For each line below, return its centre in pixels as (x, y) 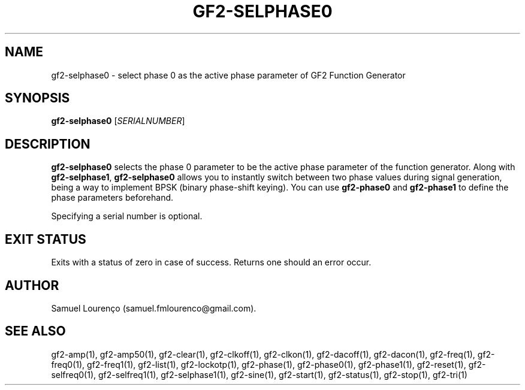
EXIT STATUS (46, 239)
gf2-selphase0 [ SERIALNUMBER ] (118, 121)
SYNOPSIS (37, 98)
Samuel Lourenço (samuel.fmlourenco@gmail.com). (154, 308)
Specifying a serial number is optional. (127, 216)
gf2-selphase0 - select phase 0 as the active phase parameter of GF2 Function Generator (228, 75)
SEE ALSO (35, 331)
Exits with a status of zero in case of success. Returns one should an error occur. (211, 262)
